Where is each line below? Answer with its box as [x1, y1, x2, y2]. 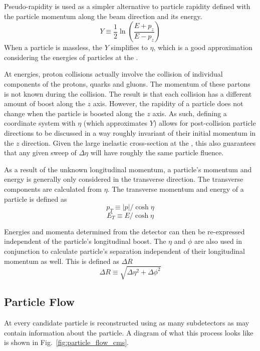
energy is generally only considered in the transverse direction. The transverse [4, 174, 243, 184]
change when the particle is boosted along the [4, 108, 145, 118]
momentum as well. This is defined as [4, 255, 119, 266]
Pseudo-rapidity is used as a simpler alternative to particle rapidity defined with [4, 1, 250, 11]
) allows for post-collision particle [153, 118, 256, 128]
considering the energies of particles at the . [4, 52, 138, 62]
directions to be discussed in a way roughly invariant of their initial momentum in [4, 127, 256, 138]
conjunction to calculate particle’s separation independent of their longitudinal [4, 246, 245, 256]
